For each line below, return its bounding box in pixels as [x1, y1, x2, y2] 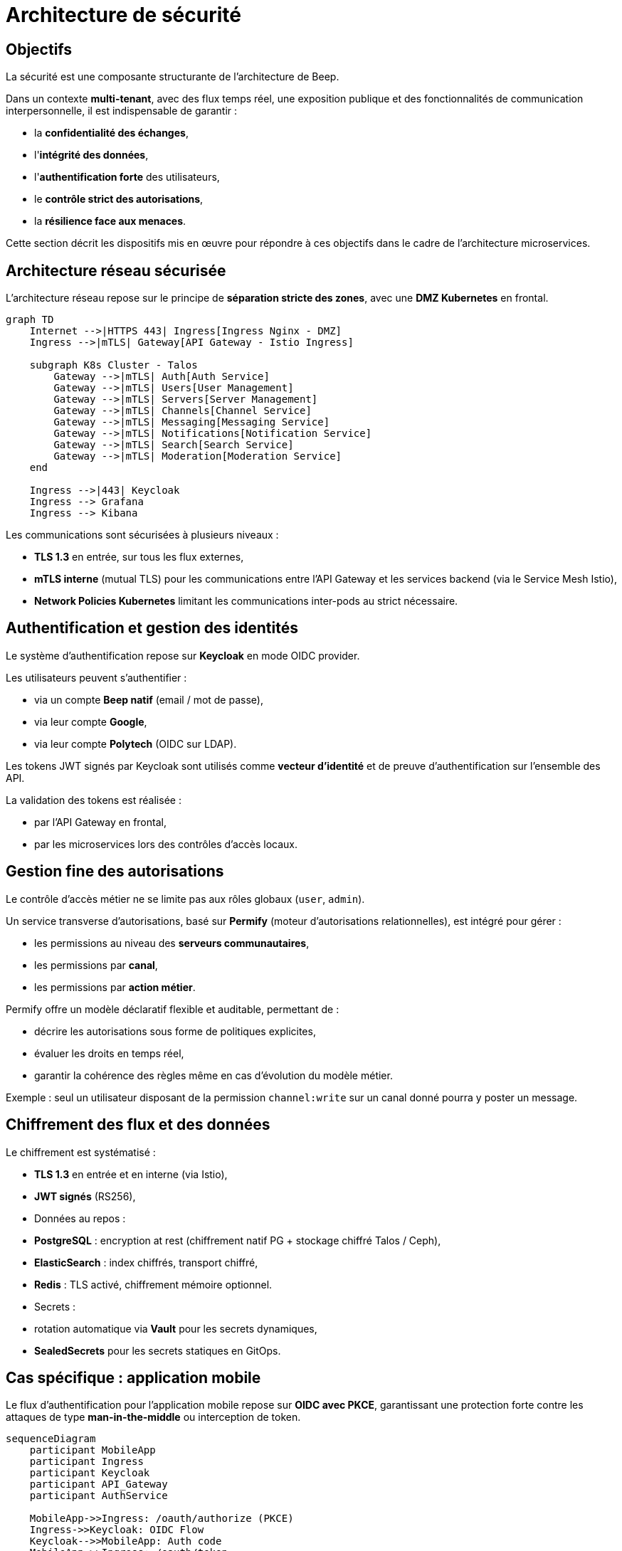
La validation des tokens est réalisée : [6, 793, 181, 806]
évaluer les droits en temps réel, [34, 1047, 184, 1059]
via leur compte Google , [34, 715, 147, 728]
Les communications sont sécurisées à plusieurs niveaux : [6, 529, 279, 541]
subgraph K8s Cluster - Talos [29, 359, 198, 371]
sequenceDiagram [6, 1433, 96, 1445]
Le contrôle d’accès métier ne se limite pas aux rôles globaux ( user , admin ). [6, 892, 365, 905]
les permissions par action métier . [34, 980, 196, 993]
